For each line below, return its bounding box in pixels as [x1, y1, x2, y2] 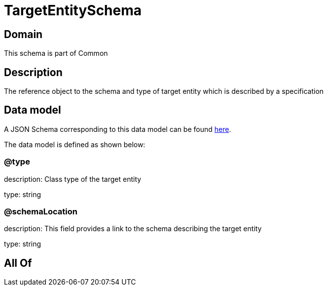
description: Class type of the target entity [4, 174, 142, 183]
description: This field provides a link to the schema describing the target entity [4, 224, 262, 233]
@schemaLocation [4, 206, 77, 216]
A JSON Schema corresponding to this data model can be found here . [4, 124, 231, 133]
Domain [4, 28, 43, 41]
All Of [4, 256, 32, 269]
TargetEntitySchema [4, 2, 142, 19]
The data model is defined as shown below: [4, 140, 145, 149]
